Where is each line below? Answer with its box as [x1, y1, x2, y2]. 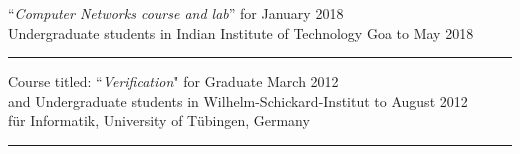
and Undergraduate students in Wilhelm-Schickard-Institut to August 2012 [8, 90, 468, 111]
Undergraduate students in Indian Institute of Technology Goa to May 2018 [8, 22, 474, 43]
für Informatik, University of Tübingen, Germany [8, 110, 310, 131]
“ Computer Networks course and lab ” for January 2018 [8, 3, 344, 23]
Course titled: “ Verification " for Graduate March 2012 [8, 71, 339, 92]
